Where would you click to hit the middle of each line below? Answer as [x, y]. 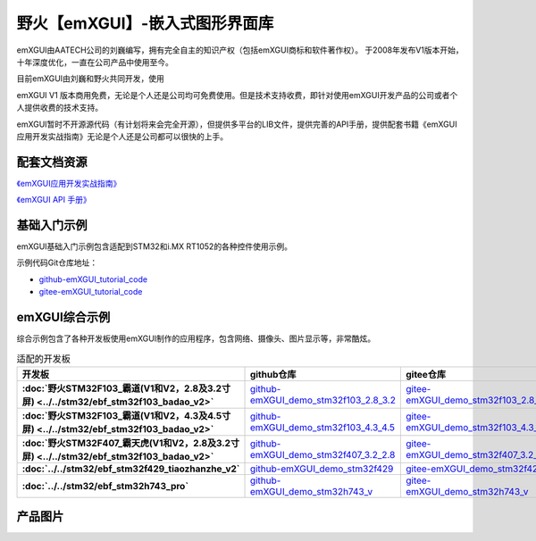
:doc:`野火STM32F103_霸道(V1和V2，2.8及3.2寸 [126, 388]
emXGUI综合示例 [63, 317]
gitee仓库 [426, 374]
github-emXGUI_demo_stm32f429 [322, 469]
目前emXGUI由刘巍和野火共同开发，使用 [91, 79]
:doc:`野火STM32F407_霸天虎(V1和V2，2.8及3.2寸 [131, 443]
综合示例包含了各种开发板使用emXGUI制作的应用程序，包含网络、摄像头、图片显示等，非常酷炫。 [196, 338]
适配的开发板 [44, 359]
